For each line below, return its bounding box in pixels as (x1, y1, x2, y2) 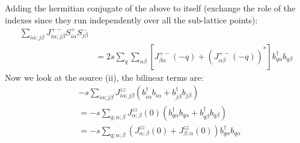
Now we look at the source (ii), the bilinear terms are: (5, 71, 204, 83)
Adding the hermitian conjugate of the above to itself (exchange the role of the (5, 2, 296, 14)
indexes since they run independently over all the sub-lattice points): (5, 13, 258, 26)
